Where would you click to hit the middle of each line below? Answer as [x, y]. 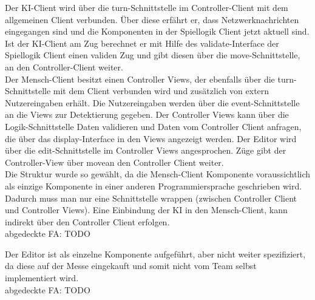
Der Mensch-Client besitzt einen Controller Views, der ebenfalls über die [140, 79]
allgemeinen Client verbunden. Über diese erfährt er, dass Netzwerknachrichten [152, 19]
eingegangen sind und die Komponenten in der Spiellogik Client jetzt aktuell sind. [157, 31]
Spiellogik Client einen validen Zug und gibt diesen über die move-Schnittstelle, [153, 55]
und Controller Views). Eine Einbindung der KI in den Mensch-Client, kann [146, 210]
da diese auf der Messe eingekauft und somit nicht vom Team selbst [131, 266]
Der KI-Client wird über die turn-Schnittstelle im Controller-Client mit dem [147, 7]
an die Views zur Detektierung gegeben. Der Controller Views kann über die [147, 114]
